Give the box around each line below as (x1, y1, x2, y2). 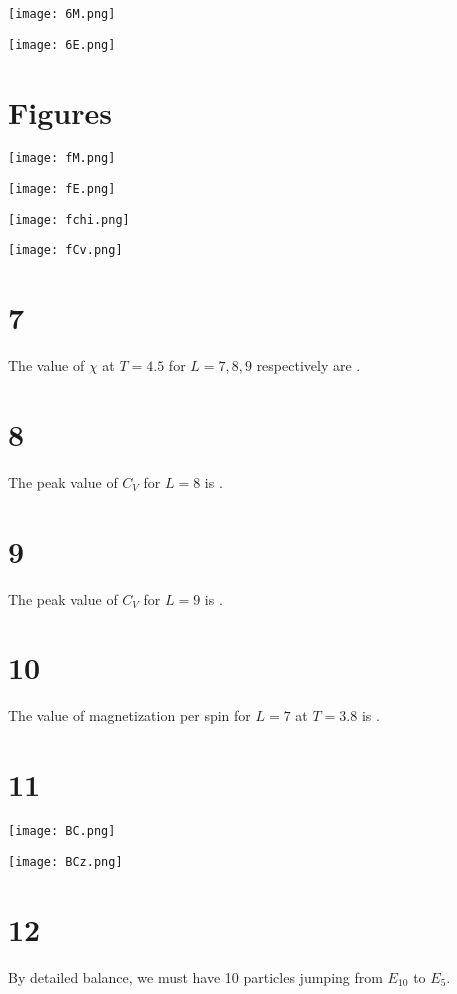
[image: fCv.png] (8, 243, 123, 258)
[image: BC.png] (8, 824, 116, 839)
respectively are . (256, 355, 361, 376)
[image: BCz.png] (8, 854, 123, 869)
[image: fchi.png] (8, 212, 130, 227)
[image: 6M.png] (8, 7, 116, 21)
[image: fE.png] (8, 182, 116, 197)
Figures (8, 91, 112, 132)
